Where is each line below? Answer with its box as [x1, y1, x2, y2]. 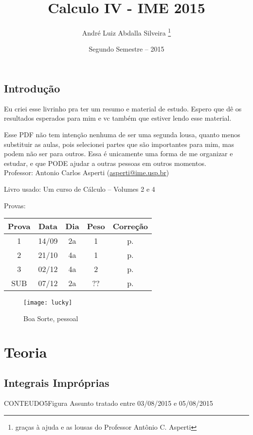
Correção [112, 220, 148, 232]
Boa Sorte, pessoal [23, 313, 78, 323]
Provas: [4, 200, 26, 210]
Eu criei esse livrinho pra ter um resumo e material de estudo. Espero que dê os [4, 103, 242, 113]
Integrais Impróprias [4, 375, 109, 390]
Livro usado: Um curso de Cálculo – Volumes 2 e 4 [4, 183, 155, 194]
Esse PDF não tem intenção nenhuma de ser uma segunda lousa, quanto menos [4, 129, 240, 139]
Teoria [4, 342, 47, 362]
